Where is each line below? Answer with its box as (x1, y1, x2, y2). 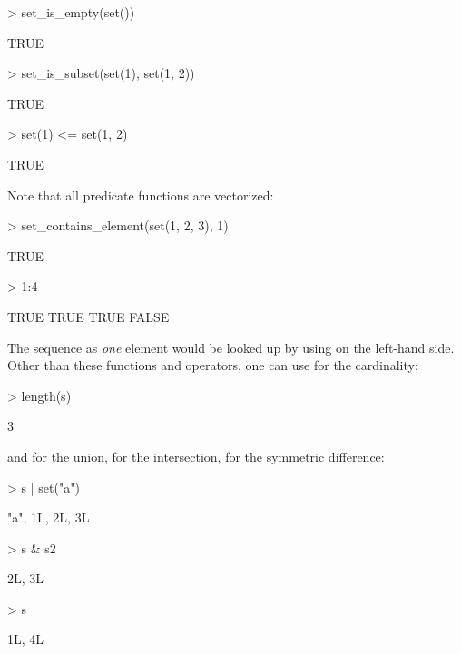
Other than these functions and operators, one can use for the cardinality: (7, 356, 418, 375)
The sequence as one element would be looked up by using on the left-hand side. (7, 337, 455, 356)
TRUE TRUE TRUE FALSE (7, 307, 170, 326)
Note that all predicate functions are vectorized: (7, 185, 274, 204)
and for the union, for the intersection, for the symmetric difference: (7, 446, 385, 465)
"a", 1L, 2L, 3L (7, 508, 90, 527)
